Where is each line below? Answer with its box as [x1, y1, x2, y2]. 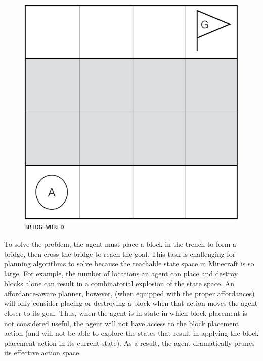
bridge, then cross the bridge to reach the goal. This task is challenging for [4, 248, 236, 259]
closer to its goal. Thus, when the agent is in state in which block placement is [4, 308, 247, 318]
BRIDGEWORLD [24, 224, 64, 231]
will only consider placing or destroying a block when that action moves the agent [4, 298, 258, 308]
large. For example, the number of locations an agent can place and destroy [4, 268, 238, 278]
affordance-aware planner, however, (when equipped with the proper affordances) [4, 288, 255, 298]
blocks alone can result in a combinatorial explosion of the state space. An [4, 278, 235, 289]
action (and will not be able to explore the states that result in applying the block [4, 328, 259, 338]
